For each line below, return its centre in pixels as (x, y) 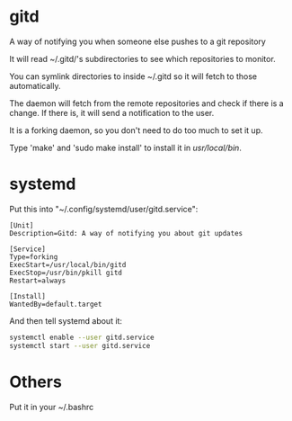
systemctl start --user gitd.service (80, 345)
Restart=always (38, 281)
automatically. (35, 85)
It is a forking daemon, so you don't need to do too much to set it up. (136, 130)
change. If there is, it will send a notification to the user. (112, 112)
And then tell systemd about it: (66, 320)
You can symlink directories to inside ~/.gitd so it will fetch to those (133, 76)
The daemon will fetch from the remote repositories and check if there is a (147, 103)
